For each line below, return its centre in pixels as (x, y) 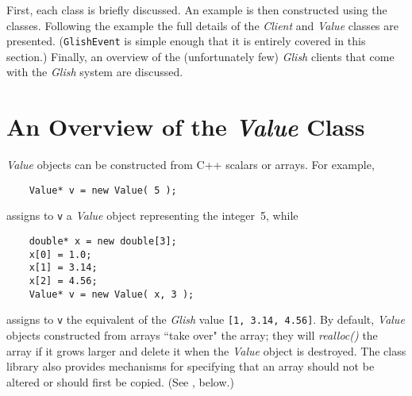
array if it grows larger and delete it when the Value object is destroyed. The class (206, 350)
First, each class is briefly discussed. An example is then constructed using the (197, 10)
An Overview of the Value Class (186, 127)
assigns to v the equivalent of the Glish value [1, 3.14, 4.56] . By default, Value (206, 319)
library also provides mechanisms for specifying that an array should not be (191, 366)
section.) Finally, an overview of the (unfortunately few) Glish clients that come (200, 56)
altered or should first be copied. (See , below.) (120, 381)
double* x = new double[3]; (103, 242)
